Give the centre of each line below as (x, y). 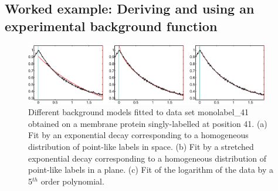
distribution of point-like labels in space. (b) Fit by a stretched (141, 146)
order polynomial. (72, 181)
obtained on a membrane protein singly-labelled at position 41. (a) (148, 123)
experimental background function (111, 26)
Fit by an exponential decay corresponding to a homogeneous (138, 135)
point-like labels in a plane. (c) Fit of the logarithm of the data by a (151, 170)
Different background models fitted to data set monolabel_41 (139, 112)
